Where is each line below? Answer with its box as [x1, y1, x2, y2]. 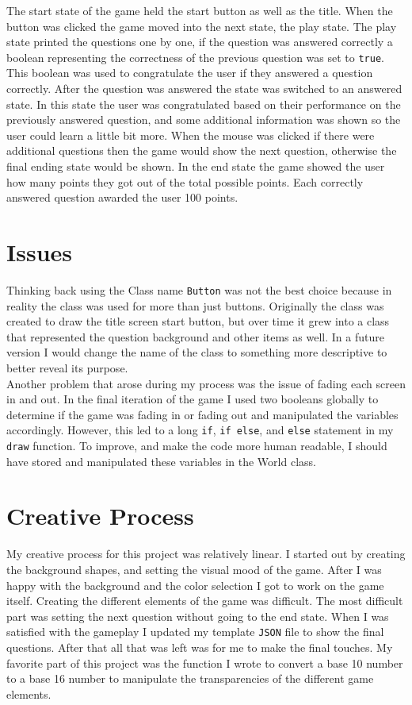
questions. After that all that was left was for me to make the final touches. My [6, 638, 393, 655]
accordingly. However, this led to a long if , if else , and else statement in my [6, 422, 394, 438]
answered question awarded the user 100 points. [6, 189, 238, 206]
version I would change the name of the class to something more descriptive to [6, 344, 387, 360]
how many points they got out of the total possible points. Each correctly [6, 173, 364, 190]
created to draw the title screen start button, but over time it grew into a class [6, 313, 390, 329]
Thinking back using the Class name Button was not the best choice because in [6, 281, 392, 298]
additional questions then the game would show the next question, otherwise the [6, 142, 397, 159]
